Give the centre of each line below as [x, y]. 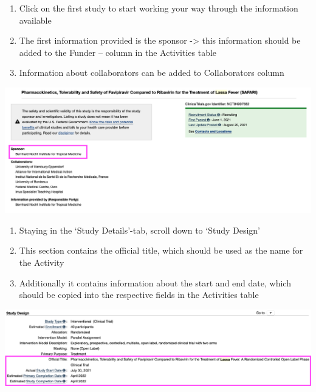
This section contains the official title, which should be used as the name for [161, 250]
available [35, 20]
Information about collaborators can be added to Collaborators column [152, 73]
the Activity [42, 262]
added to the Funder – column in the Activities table [118, 52]
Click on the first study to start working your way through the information [159, 8]
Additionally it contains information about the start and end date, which [155, 282]
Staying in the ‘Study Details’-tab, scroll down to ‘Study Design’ [140, 230]
